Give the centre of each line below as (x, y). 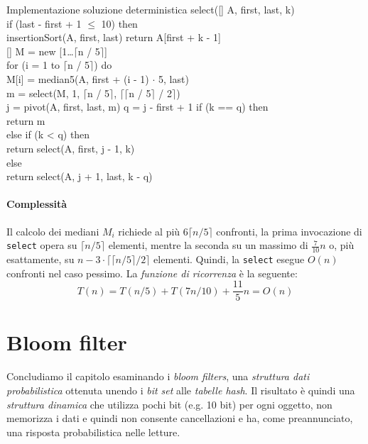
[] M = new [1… (40, 51)
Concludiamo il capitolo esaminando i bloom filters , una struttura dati (158, 376)
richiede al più (149, 231)
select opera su (42, 245)
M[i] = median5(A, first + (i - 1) (78, 78)
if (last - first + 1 (44, 23)
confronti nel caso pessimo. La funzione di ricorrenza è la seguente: (152, 273)
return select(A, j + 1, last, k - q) (80, 176)
